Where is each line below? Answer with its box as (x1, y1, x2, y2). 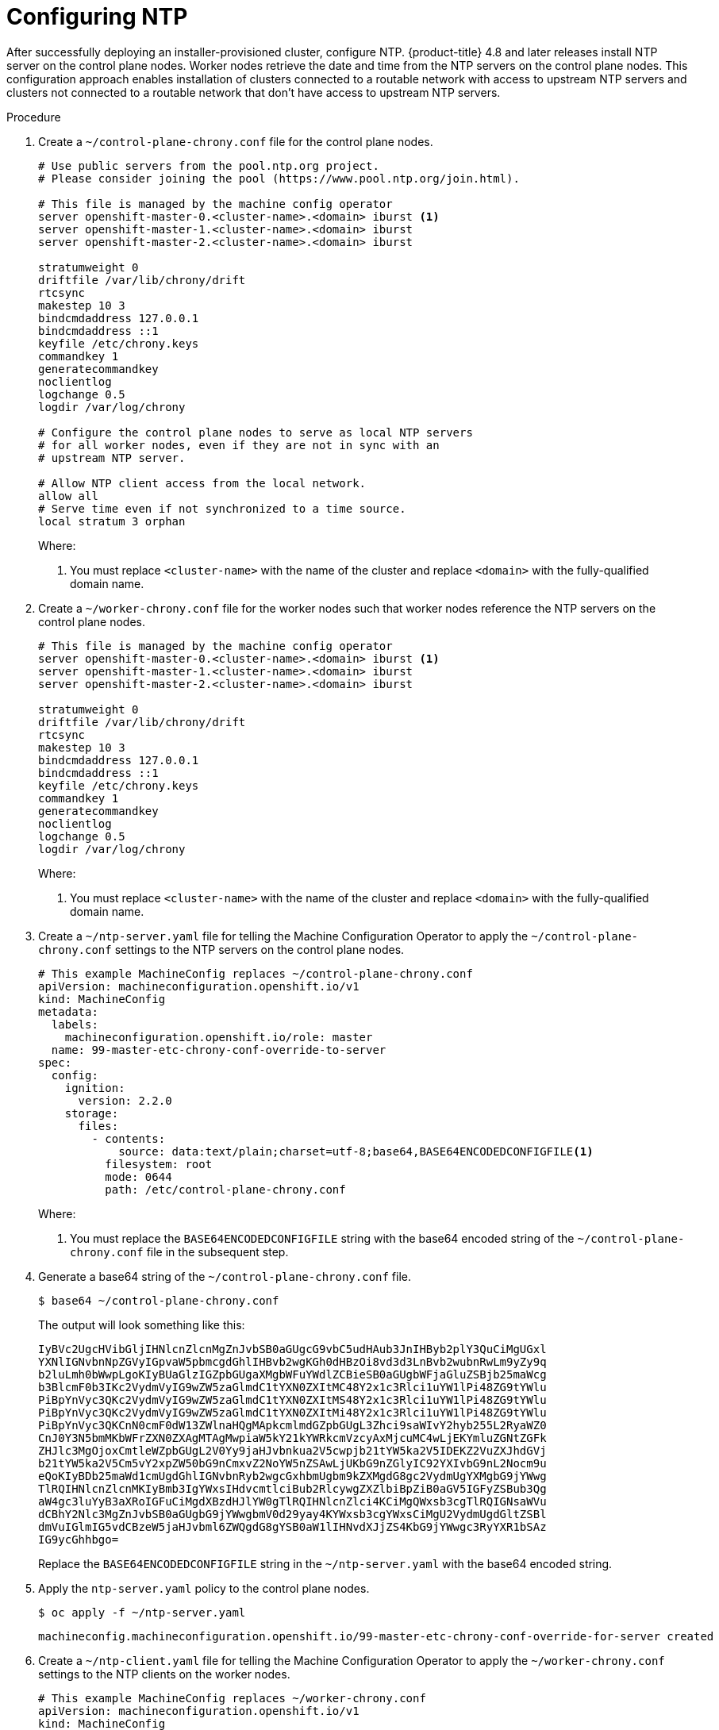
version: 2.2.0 (78, 1094, 172, 1107)
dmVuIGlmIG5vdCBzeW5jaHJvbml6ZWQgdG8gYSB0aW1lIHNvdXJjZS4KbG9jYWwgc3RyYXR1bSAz (38, 1520, 547, 1533)
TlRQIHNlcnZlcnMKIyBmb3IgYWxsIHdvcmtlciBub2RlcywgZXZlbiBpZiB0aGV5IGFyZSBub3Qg (38, 1482, 547, 1495)
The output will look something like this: (38, 1317, 245, 1332)
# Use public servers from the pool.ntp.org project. (38, 159, 379, 172)
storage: (64, 1106, 119, 1120)
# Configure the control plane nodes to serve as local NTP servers (38, 425, 473, 439)
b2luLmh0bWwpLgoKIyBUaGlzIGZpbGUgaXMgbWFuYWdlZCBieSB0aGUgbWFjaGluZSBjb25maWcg (38, 1367, 547, 1381)
